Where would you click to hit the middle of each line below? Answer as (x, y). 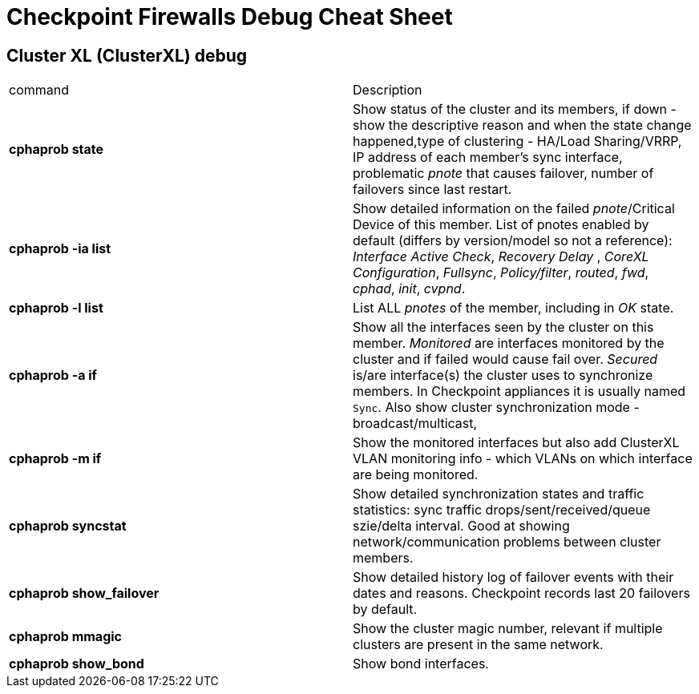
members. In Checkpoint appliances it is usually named (519, 391)
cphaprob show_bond (77, 664)
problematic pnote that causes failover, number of (503, 173)
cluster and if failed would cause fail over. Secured (505, 359)
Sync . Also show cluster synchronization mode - (496, 408)
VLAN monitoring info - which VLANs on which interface (523, 459)
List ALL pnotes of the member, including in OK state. (513, 308)
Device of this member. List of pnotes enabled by (501, 225)
